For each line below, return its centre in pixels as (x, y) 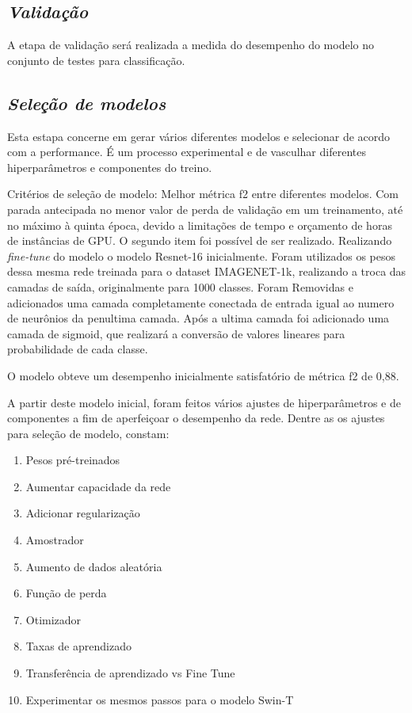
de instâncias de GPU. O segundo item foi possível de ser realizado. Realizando (200, 240)
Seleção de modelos (87, 103)
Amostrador (55, 540)
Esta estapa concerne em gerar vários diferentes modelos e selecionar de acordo (199, 136)
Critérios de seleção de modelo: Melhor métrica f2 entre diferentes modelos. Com (203, 194)
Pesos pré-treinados (73, 460)
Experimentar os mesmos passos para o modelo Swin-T (160, 699)
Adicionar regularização (83, 513)
